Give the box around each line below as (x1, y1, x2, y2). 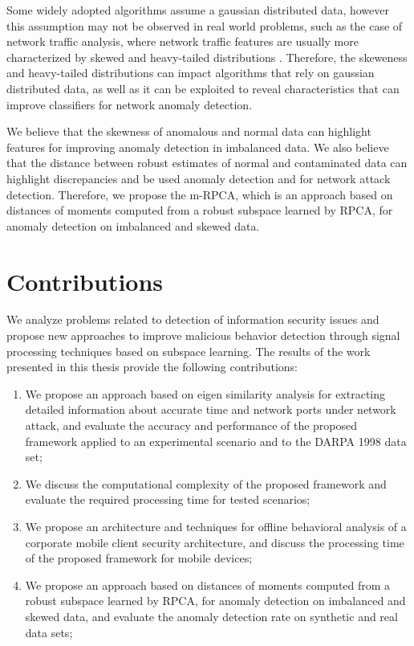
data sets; (25, 624, 73, 640)
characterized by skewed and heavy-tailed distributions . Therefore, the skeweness (6, 48, 408, 65)
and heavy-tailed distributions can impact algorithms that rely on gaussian (6, 64, 375, 81)
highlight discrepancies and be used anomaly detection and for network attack (6, 170, 391, 186)
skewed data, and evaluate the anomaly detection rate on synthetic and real (25, 607, 398, 624)
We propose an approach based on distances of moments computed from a (25, 576, 391, 593)
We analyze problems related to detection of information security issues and (6, 311, 379, 328)
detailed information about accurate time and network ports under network (25, 401, 396, 418)
